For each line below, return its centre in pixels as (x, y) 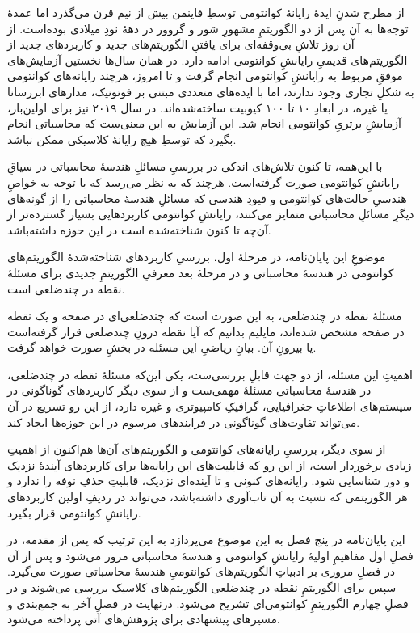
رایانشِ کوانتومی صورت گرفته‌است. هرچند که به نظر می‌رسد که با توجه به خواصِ (204, 181)
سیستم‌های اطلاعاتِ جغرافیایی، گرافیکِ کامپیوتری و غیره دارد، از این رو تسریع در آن (210, 406)
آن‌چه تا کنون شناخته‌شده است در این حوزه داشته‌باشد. (139, 229)
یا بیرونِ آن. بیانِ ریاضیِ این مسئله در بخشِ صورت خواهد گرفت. (162, 347)
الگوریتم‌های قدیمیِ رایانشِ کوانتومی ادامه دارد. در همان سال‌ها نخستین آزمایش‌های (208, 59)
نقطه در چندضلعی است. (66, 288)
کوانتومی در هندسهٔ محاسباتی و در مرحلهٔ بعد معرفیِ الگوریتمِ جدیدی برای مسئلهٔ (201, 272)
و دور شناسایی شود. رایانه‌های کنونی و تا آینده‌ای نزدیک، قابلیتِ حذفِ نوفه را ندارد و (208, 481)
